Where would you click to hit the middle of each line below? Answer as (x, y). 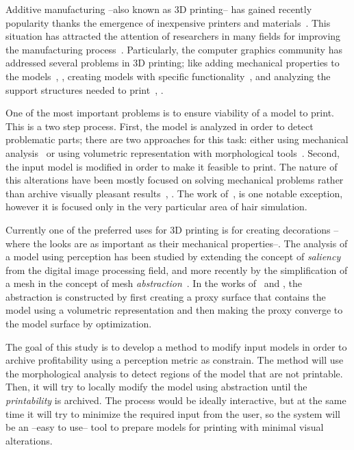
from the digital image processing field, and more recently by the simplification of (177, 270)
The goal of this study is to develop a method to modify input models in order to (176, 346)
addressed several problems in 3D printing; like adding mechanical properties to (173, 63)
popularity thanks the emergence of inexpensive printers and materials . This (168, 22)
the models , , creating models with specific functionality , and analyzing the (168, 76)
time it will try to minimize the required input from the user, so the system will (173, 413)
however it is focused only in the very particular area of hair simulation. (156, 207)
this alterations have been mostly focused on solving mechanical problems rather (175, 180)
